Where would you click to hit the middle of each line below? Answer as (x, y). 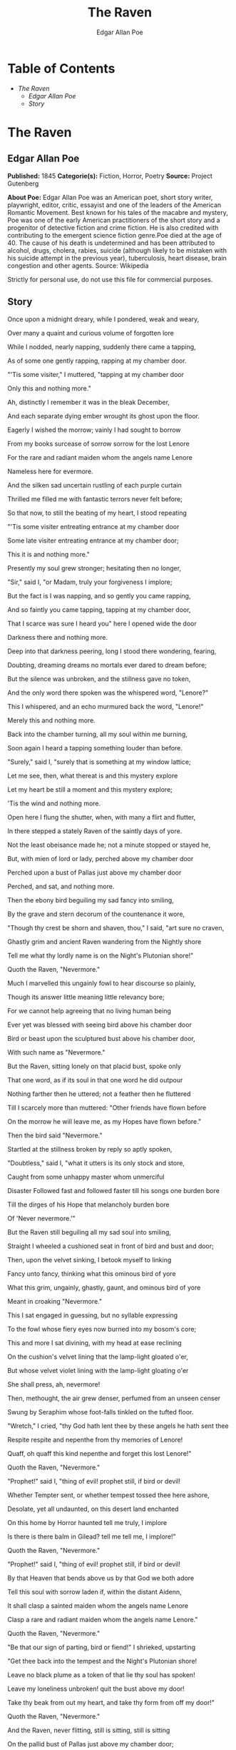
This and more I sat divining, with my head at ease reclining (94, 1342)
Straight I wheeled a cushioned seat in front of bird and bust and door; (111, 1246)
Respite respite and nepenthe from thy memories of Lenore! (95, 1439)
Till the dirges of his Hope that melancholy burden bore (88, 1205)
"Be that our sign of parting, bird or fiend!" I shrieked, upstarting (102, 1647)
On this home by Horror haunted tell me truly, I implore (87, 1522)
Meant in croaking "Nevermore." (55, 1301)
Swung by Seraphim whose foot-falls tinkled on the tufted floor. (101, 1412)
